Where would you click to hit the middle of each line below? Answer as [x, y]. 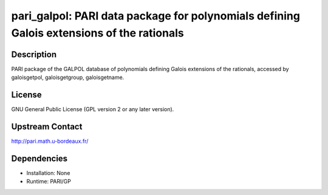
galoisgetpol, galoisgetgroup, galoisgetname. [68, 77]
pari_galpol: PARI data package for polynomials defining [156, 16]
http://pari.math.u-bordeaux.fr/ [50, 141]
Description [34, 54]
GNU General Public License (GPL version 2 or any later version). [93, 109]
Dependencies [39, 158]
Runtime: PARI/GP [49, 182]
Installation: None [48, 173]
